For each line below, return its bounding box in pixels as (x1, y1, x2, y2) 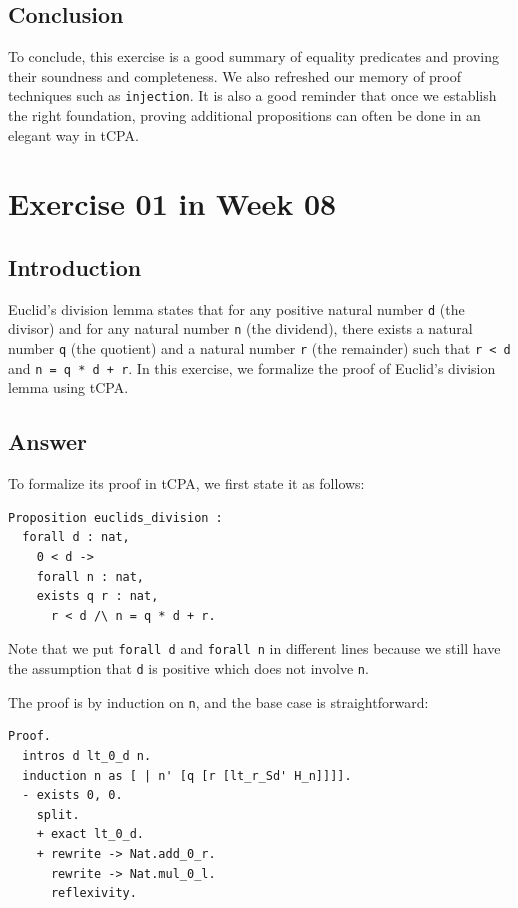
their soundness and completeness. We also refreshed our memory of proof (8, 65, 462, 86)
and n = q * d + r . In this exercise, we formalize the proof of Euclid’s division (8, 357, 496, 378)
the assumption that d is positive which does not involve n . (8, 658, 369, 679)
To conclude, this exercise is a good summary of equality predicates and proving (8, 46, 499, 67)
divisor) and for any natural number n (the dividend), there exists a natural (8, 318, 473, 339)
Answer (8, 426, 88, 457)
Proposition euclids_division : (8, 510, 223, 525)
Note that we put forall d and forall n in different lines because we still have (8, 638, 501, 659)
